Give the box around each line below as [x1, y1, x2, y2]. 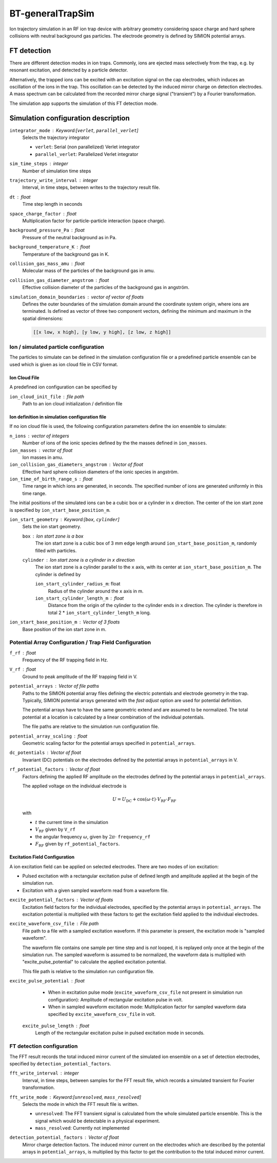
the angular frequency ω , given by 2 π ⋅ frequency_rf [35, 833, 151, 839]
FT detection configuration [9, 1043, 78, 1050]
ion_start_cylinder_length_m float [35, 595, 124, 601]
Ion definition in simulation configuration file [9, 414, 107, 420]
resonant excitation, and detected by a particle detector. [9, 67, 128, 73]
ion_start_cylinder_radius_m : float [35, 581, 121, 587]
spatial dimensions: [22, 315, 64, 321]
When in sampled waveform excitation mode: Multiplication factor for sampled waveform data [48, 1004, 246, 1010]
